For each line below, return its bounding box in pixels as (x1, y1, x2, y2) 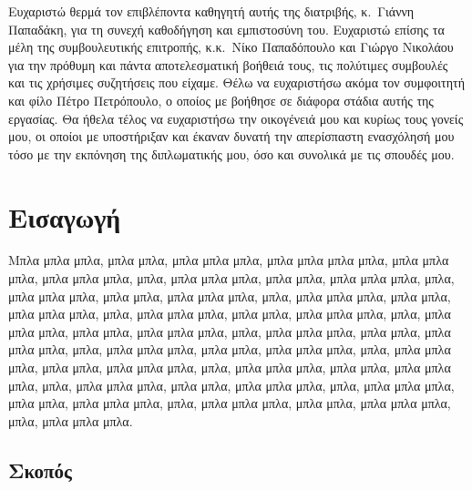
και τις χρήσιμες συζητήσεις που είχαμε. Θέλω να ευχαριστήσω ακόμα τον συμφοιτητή (8, 73, 466, 92)
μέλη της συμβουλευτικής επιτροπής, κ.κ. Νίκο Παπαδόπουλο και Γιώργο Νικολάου (8, 37, 454, 56)
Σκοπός (8, 455, 72, 484)
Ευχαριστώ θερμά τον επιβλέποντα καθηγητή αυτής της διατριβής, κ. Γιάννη (8, 2, 415, 20)
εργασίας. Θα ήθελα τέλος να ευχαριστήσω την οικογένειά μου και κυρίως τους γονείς (8, 108, 464, 128)
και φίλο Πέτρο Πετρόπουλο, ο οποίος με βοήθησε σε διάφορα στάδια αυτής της (8, 90, 434, 109)
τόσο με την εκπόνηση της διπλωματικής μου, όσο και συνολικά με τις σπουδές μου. (8, 144, 455, 163)
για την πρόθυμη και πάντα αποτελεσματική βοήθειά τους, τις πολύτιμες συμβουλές (8, 55, 448, 74)
